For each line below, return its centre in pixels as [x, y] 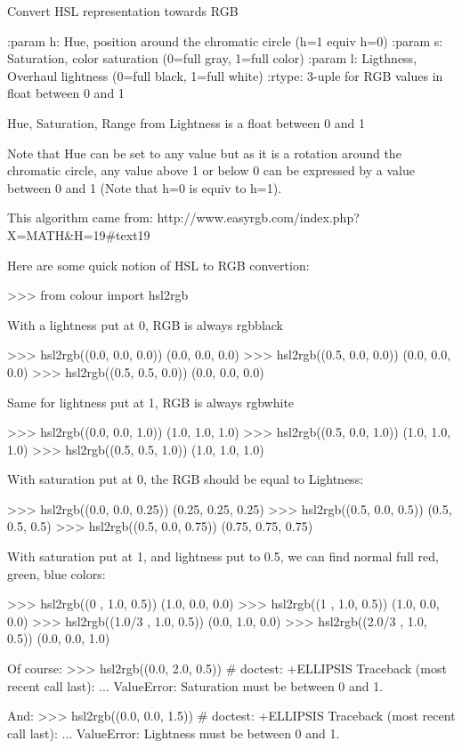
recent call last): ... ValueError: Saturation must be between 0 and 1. [195, 685]
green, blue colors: [57, 573]
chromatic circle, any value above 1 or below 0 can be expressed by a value [211, 170]
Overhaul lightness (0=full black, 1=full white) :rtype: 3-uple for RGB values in [225, 75]
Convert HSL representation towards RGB [123, 11]
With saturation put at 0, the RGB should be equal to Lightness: [186, 479]
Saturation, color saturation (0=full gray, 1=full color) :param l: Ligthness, [212, 58]
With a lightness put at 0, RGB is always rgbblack [145, 324]
